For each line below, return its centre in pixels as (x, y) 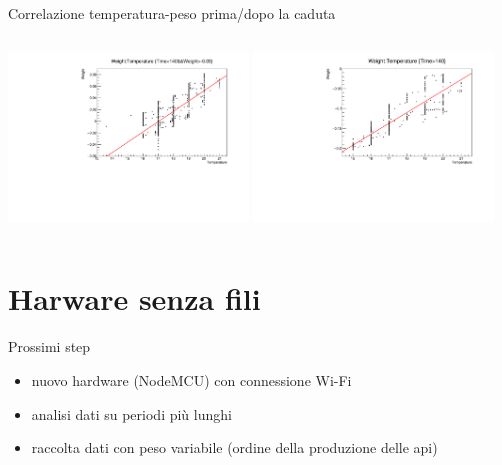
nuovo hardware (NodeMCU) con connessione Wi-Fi (191, 379)
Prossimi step (49, 346)
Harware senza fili (134, 298)
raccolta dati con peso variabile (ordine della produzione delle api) (234, 447)
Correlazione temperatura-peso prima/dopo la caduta (172, 13)
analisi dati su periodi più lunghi (131, 413)
